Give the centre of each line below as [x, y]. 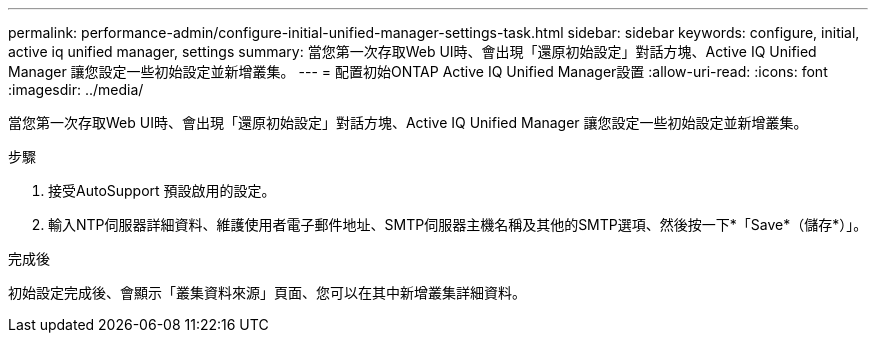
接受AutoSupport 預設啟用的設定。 [162, 190]
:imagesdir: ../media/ [76, 89]
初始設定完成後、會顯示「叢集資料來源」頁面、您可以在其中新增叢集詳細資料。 [267, 292]
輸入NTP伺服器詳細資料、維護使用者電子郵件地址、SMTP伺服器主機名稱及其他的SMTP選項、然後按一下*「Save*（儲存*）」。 [458, 224]
